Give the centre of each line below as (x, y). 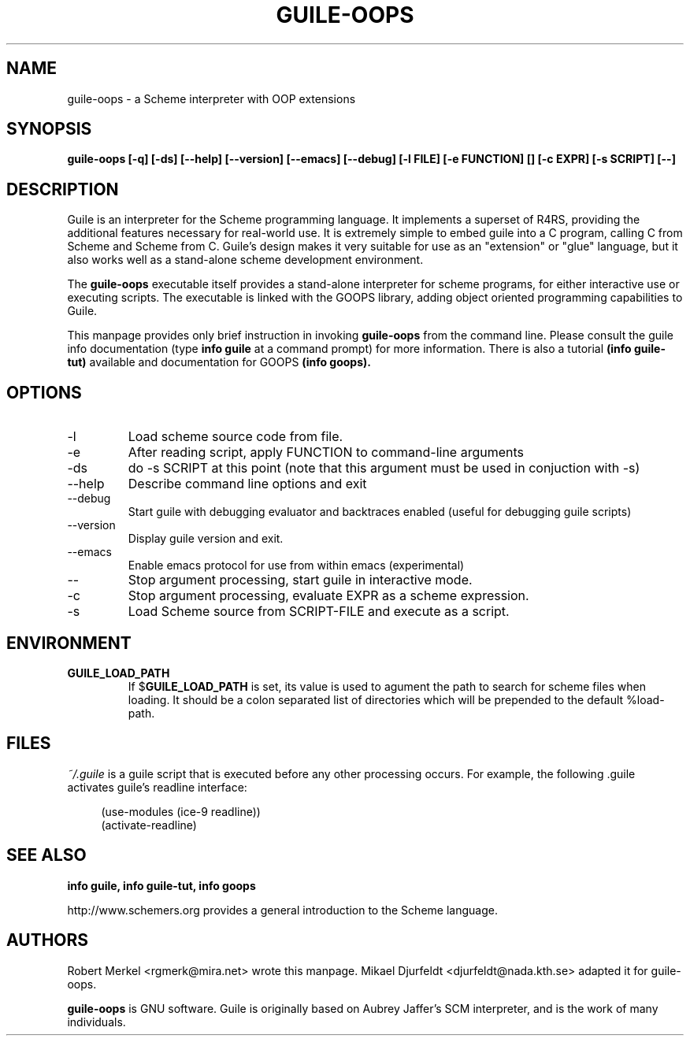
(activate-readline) (149, 825)
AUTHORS (48, 940)
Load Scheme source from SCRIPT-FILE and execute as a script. (319, 612)
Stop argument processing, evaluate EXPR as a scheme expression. (328, 596)
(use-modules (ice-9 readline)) (181, 811)
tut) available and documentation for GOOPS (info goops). (219, 362)
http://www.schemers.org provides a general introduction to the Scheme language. (282, 910)
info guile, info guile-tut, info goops (161, 885)
